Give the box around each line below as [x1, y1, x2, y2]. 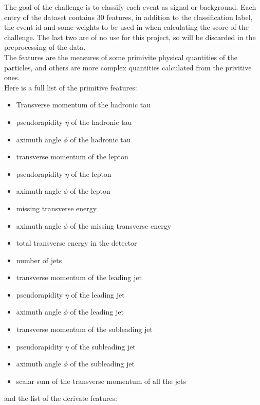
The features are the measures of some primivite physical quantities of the [4, 51, 238, 62]
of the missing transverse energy [70, 220, 172, 231]
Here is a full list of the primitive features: [4, 82, 137, 93]
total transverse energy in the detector [16, 237, 137, 248]
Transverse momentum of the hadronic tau [16, 99, 151, 110]
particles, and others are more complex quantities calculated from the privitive [4, 62, 252, 72]
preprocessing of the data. [4, 42, 86, 52]
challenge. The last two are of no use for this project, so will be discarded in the [4, 31, 256, 42]
